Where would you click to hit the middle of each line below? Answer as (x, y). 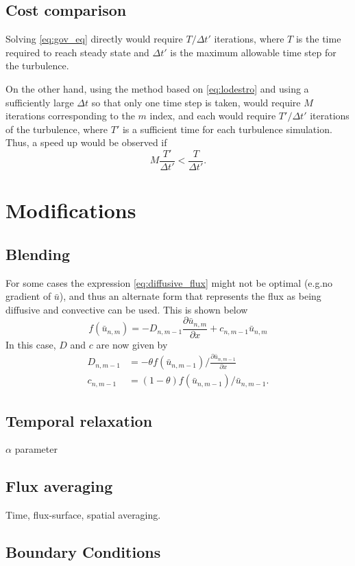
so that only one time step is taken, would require (196, 102)
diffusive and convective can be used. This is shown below (127, 309)
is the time (318, 39)
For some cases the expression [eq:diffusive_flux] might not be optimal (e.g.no (169, 282)
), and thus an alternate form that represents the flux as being (190, 296)
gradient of (28, 296)
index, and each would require (213, 116)
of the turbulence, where (57, 129)
